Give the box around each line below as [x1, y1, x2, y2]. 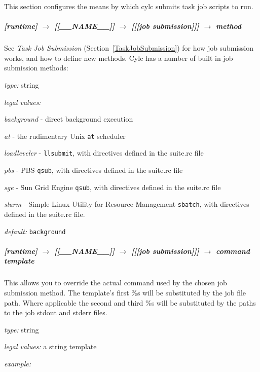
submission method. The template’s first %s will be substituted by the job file [4, 287, 246, 297]
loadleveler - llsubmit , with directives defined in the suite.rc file [4, 147, 204, 158]
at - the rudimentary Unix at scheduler [4, 130, 126, 141]
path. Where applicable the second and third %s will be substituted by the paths [4, 297, 256, 308]
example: [4, 358, 31, 368]
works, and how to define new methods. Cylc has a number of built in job [4, 52, 233, 63]
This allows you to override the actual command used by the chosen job [4, 277, 227, 288]
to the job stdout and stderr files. [4, 307, 107, 318]
